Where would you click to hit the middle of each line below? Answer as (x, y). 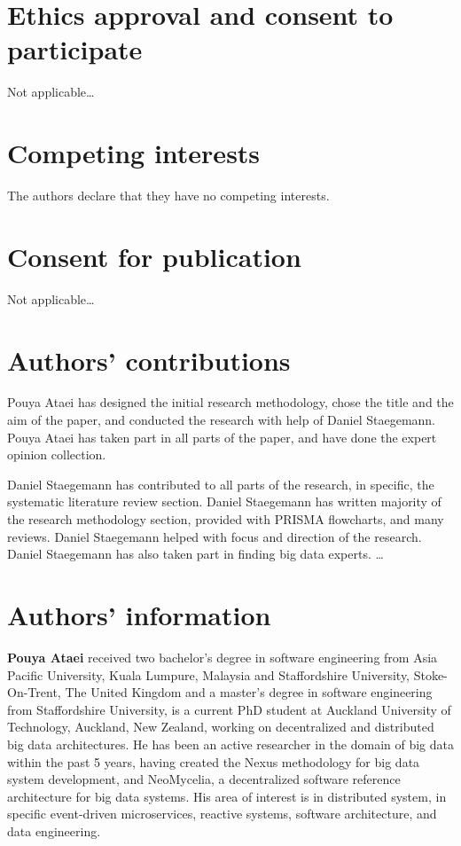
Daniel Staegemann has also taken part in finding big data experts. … (195, 554)
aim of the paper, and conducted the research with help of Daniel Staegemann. (222, 420)
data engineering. (54, 830)
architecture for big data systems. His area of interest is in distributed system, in (227, 796)
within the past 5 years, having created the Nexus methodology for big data (214, 761)
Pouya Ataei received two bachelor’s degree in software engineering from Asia (223, 657)
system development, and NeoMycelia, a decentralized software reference (204, 779)
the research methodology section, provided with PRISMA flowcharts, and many (226, 519)
